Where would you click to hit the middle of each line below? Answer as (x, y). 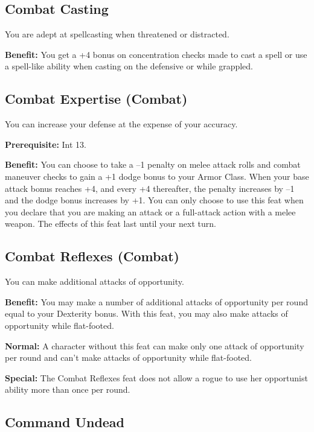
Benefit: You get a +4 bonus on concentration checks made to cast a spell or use (156, 54)
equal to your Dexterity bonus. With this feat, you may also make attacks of (146, 313)
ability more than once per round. (68, 389)
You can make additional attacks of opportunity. (95, 281)
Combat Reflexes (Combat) (92, 256)
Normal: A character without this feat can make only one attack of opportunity (155, 345)
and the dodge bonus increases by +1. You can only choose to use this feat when (154, 200)
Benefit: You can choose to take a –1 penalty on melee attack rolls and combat (153, 164)
